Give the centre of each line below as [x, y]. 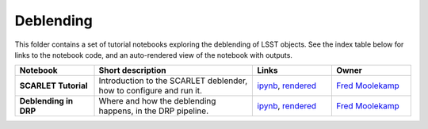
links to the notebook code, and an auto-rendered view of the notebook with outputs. [154, 55]
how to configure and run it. [150, 91]
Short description [132, 70]
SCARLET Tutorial [53, 85]
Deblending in [46, 101]
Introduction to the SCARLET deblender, [173, 81]
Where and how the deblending [157, 101]
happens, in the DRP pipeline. [154, 111]
